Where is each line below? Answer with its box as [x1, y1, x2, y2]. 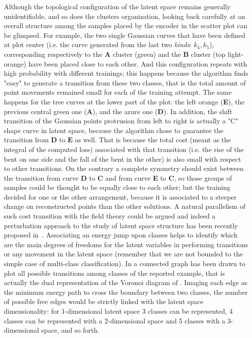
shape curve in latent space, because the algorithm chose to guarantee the [4, 125, 223, 135]
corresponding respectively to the [4, 49, 102, 59]
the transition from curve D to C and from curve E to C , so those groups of [4, 172, 232, 183]
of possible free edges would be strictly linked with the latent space [4, 296, 203, 306]
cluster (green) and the [113, 49, 181, 59]
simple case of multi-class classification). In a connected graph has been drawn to [4, 258, 246, 269]
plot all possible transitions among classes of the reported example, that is [4, 268, 225, 278]
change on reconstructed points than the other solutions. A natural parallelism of [4, 201, 246, 211]
